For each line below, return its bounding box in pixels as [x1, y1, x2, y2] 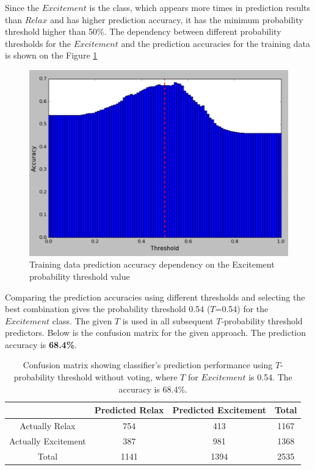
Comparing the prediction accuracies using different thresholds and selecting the [5, 290, 305, 303]
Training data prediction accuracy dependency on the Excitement [29, 258, 275, 271]
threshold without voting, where [57, 371, 178, 383]
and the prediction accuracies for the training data [121, 37, 310, 49]
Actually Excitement [9, 434, 86, 447]
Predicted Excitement [172, 404, 267, 416]
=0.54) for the [215, 302, 269, 315]
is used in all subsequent [122, 314, 214, 327]
